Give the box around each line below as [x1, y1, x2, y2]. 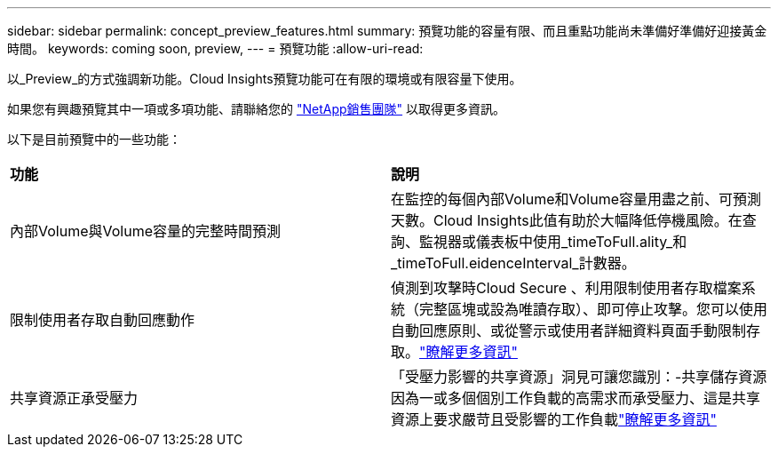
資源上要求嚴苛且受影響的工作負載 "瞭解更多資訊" [391, 410, 717, 428]
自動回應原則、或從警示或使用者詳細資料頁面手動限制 [391, 322, 747, 339]
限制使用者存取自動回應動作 [10, 311, 195, 329]
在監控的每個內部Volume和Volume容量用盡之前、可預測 [391, 190, 762, 208]
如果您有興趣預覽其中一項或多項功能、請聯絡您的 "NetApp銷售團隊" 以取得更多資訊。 [7, 101, 506, 116]
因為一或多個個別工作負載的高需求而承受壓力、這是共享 [391, 389, 761, 407]
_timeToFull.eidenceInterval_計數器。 [391, 254, 636, 272]
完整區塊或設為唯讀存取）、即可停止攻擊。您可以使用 [419, 300, 768, 318]
